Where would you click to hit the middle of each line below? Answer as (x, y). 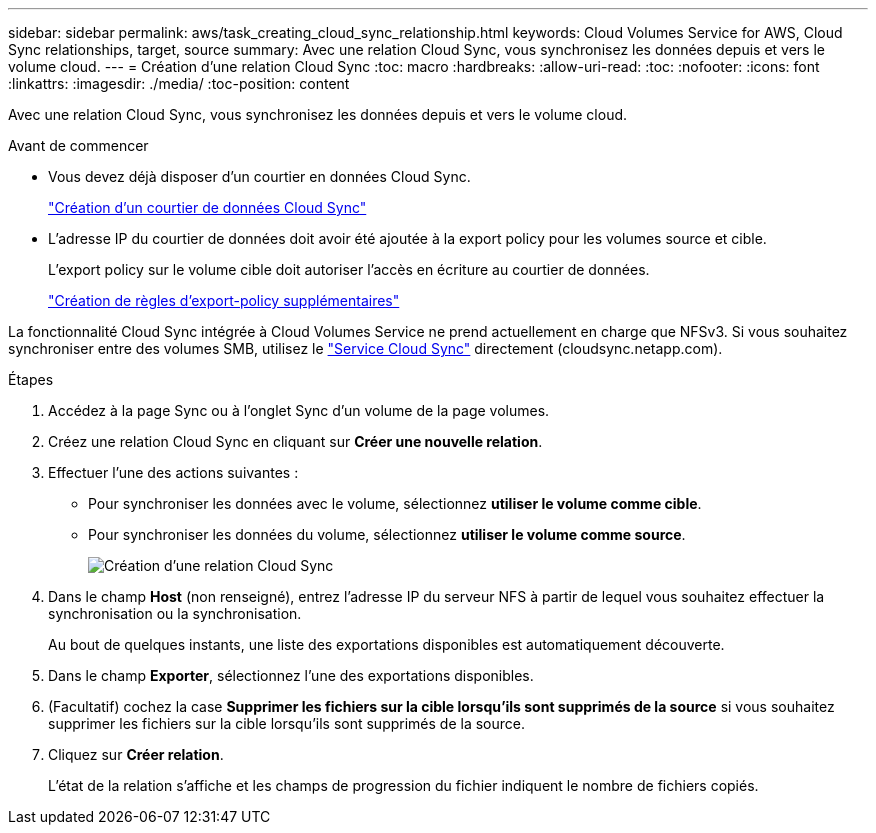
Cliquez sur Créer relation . (136, 754)
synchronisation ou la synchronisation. (175, 613)
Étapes (31, 379)
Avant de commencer (78, 145)
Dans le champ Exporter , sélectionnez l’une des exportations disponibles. (291, 675)
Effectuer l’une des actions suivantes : (173, 472)
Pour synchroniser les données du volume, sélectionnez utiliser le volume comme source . (387, 534)
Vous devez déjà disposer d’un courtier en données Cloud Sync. (259, 176)
